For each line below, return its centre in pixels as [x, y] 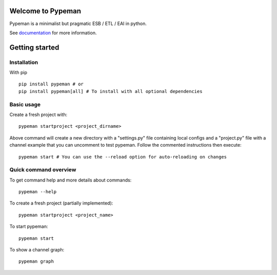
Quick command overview [43, 170]
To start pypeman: [29, 226]
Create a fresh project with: [38, 114]
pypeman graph [36, 261]
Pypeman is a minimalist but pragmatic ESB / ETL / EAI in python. [78, 24]
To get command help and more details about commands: [71, 180]
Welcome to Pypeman [45, 11]
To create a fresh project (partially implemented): [61, 203]
